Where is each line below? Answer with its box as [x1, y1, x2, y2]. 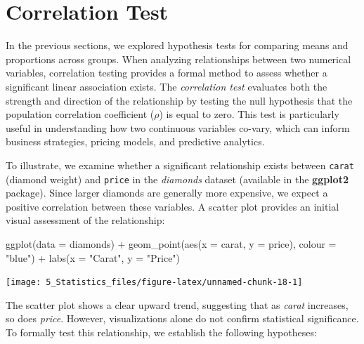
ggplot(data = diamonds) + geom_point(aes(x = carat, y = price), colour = [6, 236, 337, 251]
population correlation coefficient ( [6, 107, 155, 121]
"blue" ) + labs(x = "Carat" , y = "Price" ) [6, 250, 181, 265]
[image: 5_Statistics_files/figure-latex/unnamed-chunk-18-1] [6, 277, 303, 288]
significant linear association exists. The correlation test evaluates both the [6, 79, 327, 93]
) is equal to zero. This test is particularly [159, 107, 339, 121]
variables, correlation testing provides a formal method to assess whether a [6, 65, 327, 80]
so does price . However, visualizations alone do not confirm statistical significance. [6, 311, 359, 326]
